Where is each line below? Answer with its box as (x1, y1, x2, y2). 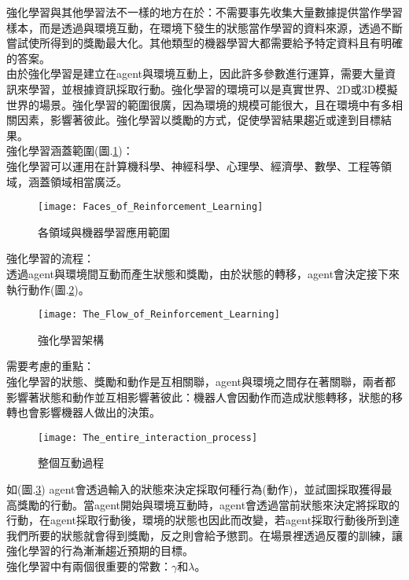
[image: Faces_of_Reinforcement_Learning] (38, 201, 263, 213)
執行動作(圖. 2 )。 (6, 281, 90, 297)
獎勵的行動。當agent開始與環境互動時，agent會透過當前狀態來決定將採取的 (17, 496, 400, 512)
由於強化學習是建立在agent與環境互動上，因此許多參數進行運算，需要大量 (6, 65, 385, 82)
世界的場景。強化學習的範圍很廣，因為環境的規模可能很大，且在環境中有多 (6, 96, 392, 112)
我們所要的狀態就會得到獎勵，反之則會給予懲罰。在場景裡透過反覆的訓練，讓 (6, 527, 403, 543)
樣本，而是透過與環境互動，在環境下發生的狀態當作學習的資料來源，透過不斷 (6, 19, 403, 35)
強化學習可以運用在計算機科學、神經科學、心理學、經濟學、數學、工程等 (6, 157, 381, 174)
